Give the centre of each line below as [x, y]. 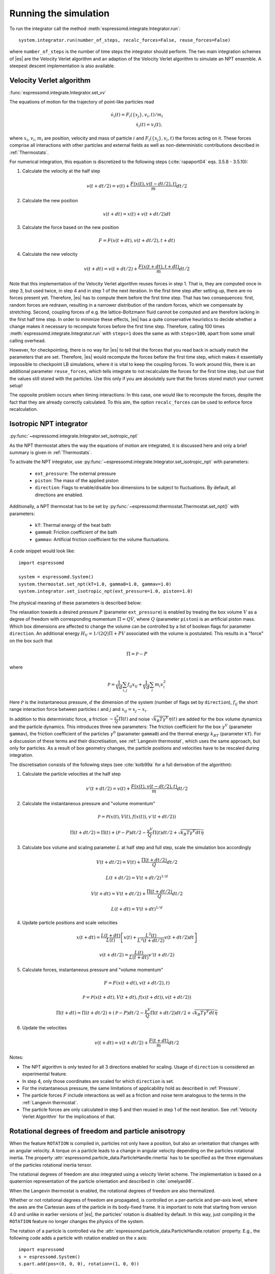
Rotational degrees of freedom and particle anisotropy [97, 1131]
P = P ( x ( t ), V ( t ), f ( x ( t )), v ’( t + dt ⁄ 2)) [137, 817]
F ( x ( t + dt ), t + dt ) [159, 267]
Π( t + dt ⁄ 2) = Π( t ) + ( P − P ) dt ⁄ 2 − [108, 832]
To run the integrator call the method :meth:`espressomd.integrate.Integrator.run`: [95, 29]
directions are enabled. [59, 495]
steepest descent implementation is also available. [62, 66]
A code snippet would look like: [42, 551]
